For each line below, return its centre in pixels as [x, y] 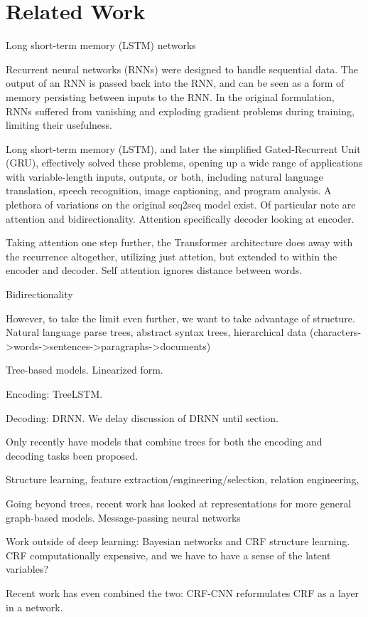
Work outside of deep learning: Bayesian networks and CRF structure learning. [178, 541]
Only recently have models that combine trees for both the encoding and [164, 442]
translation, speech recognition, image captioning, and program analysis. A [169, 190]
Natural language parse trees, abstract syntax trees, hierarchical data [156, 332]
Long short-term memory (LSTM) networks [101, 45]
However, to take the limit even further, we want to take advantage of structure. [180, 318]
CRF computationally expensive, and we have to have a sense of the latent [168, 555]
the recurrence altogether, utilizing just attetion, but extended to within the [172, 256]
